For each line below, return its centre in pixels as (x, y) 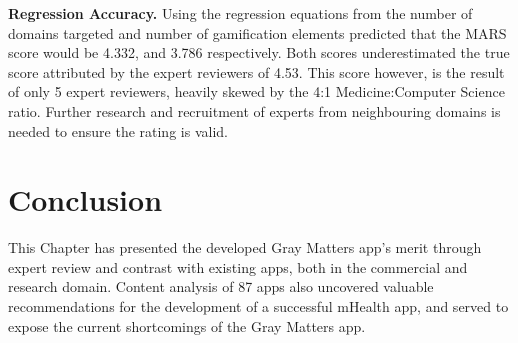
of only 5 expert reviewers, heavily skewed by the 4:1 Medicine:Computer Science (256, 91)
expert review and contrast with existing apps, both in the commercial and (238, 266)
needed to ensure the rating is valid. (118, 130)
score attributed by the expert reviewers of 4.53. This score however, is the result (256, 71)
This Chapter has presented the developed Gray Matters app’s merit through (245, 247)
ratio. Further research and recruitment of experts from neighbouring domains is (254, 110)
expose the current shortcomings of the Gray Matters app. (187, 325)
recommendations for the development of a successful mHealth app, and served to (258, 306)
